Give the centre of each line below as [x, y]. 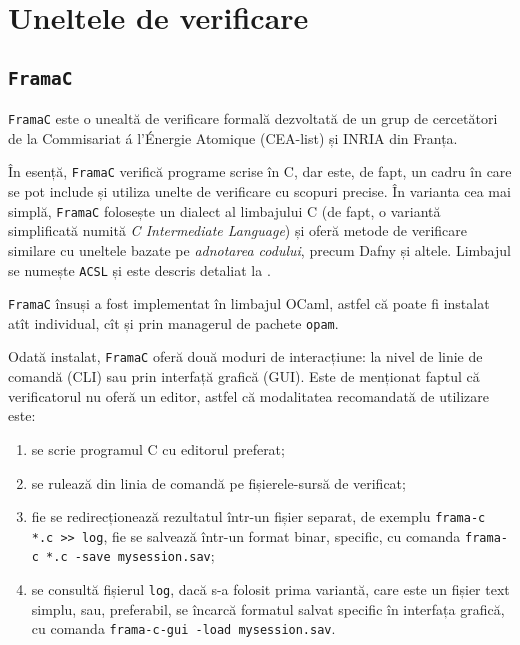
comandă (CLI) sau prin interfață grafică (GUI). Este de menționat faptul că [244, 376]
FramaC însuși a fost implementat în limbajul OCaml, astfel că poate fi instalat [249, 303]
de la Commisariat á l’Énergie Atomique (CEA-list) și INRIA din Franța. [233, 137]
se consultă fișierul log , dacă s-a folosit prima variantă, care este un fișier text [270, 589]
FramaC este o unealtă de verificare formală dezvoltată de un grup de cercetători [253, 118]
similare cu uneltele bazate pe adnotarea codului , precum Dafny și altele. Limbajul [259, 249]
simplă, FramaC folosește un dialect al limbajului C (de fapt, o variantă [224, 210]
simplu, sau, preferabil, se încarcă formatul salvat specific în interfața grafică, [268, 608]
